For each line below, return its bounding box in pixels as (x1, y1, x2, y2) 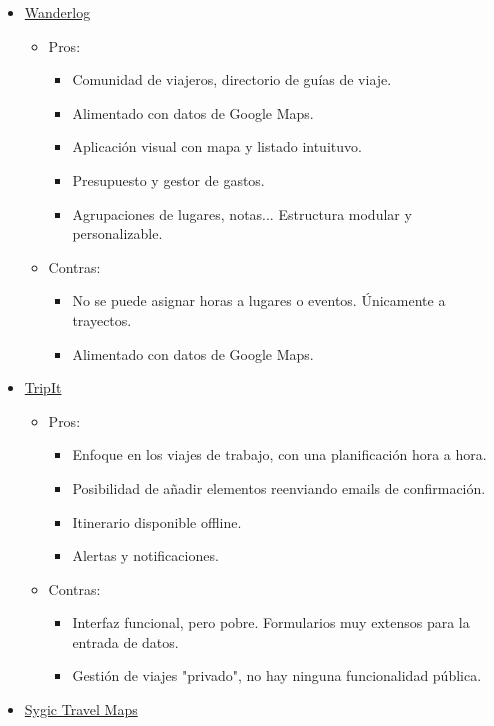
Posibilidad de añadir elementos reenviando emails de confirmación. (72, 477, 486, 498)
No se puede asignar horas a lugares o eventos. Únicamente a (72, 290, 446, 311)
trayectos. (72, 309, 132, 330)
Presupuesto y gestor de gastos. (72, 169, 265, 190)
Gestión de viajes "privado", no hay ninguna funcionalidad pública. (72, 665, 482, 686)
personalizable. (72, 223, 163, 244)
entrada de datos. (72, 631, 179, 652)
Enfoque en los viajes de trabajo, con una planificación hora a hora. (72, 444, 487, 465)
